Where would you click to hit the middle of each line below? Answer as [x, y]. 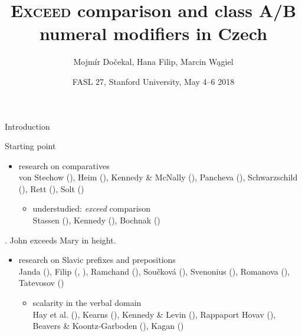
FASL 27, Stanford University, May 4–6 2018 [153, 81]
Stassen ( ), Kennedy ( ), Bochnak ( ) [96, 220]
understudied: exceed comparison [91, 208]
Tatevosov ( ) [41, 283]
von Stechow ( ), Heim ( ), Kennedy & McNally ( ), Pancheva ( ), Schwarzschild [158, 177]
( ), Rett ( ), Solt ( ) [51, 188]
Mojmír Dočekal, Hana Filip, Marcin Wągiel [153, 62]
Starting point [30, 146]
